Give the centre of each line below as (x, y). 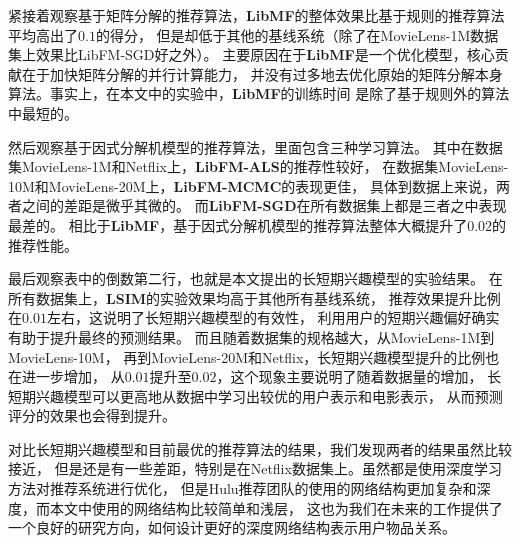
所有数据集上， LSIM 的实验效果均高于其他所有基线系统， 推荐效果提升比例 (254, 297)
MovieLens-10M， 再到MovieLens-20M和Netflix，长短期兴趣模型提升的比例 (247, 356)
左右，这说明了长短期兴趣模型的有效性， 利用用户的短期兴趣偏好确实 (273, 317)
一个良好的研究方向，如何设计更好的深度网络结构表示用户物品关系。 (232, 527)
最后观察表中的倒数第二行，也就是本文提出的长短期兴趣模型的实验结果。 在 (255, 278)
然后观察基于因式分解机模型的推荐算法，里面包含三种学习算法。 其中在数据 (255, 146)
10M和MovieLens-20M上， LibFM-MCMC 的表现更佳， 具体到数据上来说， (252, 185)
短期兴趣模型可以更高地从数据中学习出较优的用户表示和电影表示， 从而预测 (255, 395)
